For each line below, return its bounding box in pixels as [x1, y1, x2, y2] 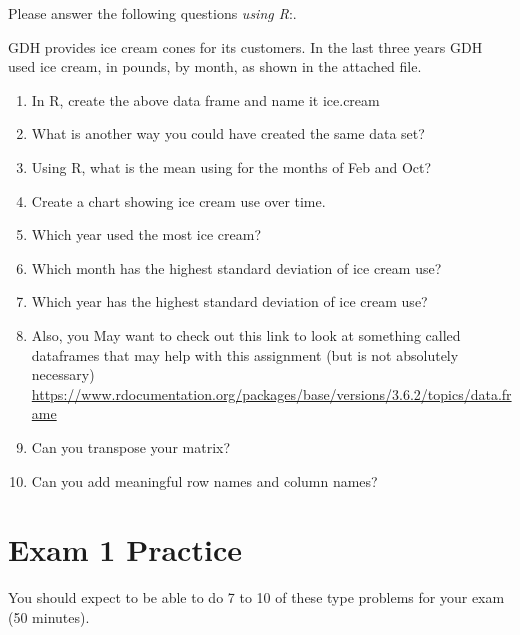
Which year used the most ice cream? [31, 224, 262, 245]
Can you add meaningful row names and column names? [31, 470, 378, 491]
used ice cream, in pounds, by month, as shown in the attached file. [8, 56, 422, 77]
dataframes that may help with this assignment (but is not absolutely [31, 344, 459, 365]
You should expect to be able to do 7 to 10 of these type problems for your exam [8, 587, 505, 608]
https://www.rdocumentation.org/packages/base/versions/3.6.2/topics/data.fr [31, 383, 512, 404]
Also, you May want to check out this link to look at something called [31, 324, 461, 345]
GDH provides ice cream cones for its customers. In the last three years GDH [8, 36, 483, 57]
